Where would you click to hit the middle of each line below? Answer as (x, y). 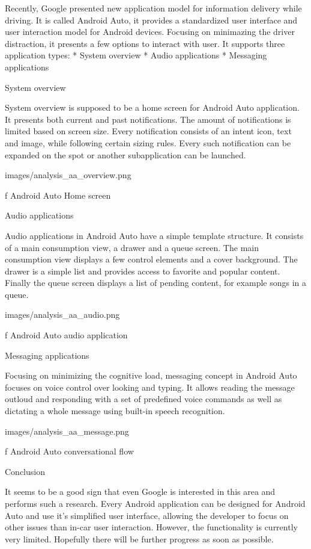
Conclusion (25, 471)
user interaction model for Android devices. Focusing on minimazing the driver (150, 32)
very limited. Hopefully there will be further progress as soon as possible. (139, 538)
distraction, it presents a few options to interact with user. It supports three (145, 43)
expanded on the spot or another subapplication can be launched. (125, 154)
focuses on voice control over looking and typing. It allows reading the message (150, 387)
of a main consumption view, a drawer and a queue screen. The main (132, 247)
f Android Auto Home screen (58, 195)
